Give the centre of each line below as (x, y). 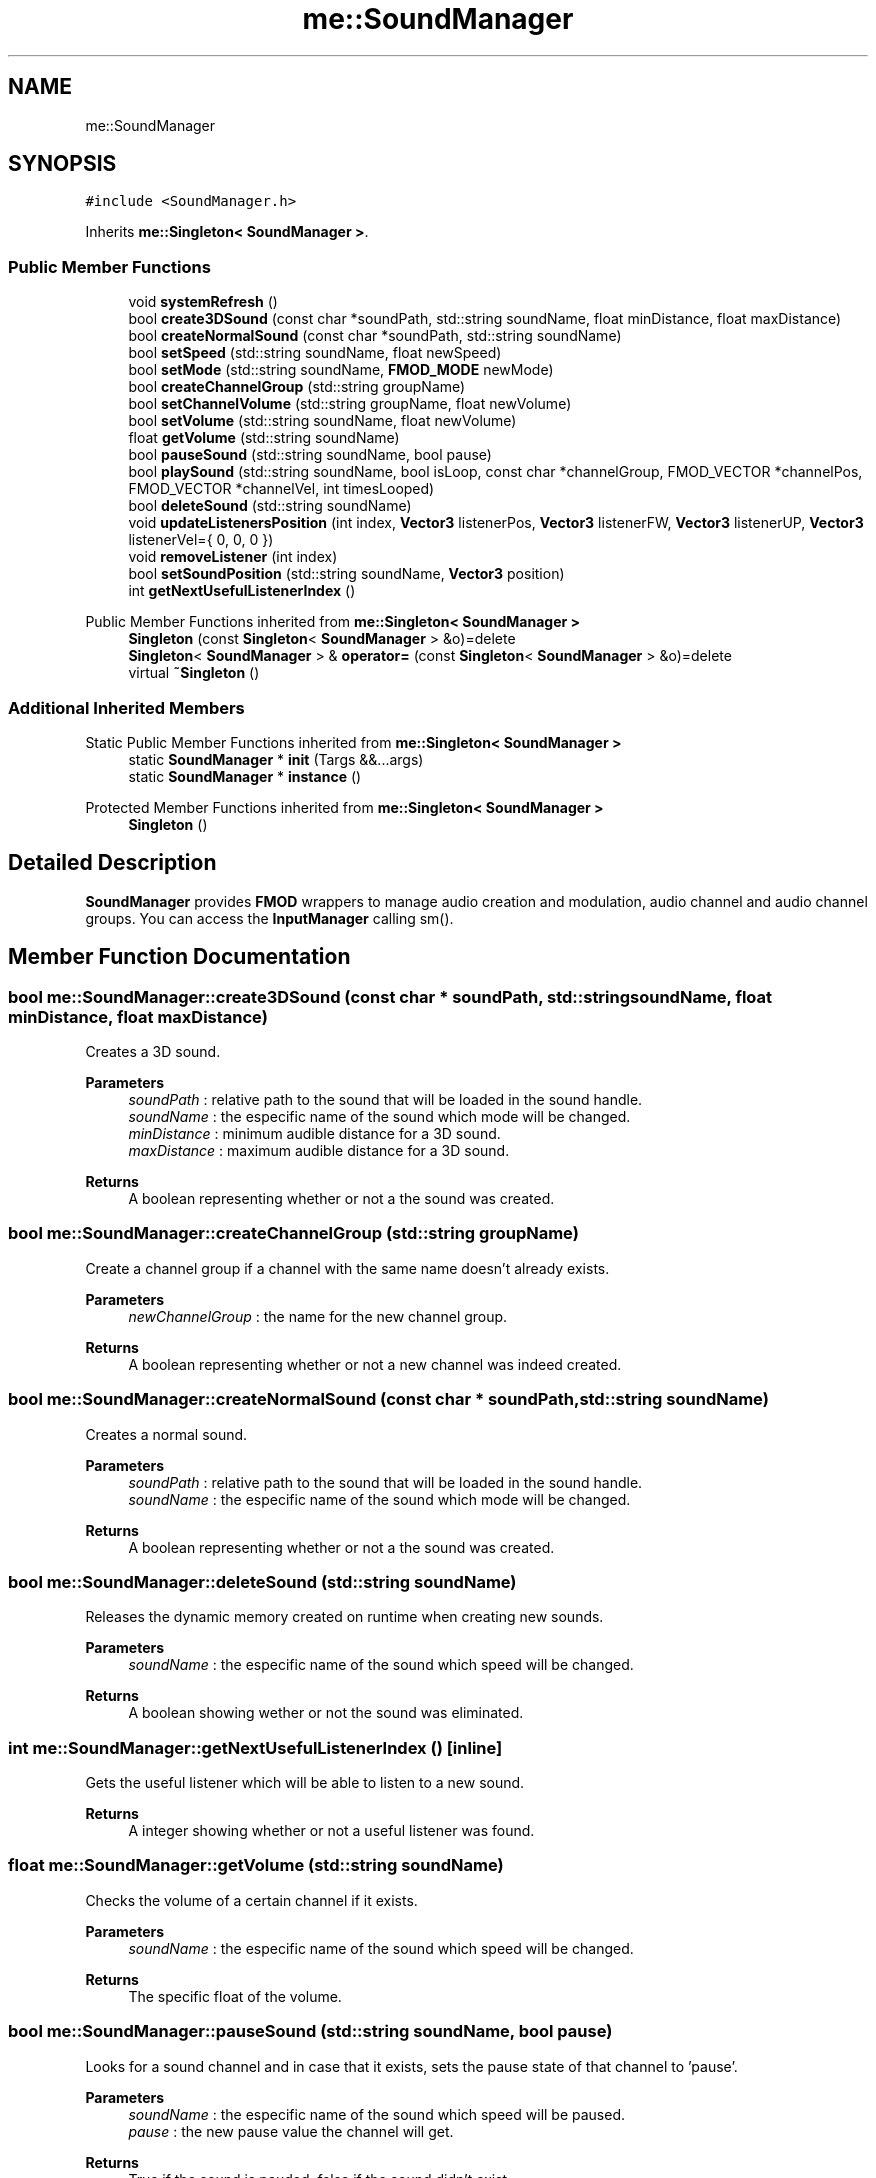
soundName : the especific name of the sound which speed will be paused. (377, 2114)
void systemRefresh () (203, 302)
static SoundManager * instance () (245, 776)
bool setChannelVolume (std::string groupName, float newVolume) (350, 404)
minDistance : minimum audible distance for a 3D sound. (314, 1133)
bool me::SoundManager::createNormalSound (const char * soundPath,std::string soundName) (388, 1399)
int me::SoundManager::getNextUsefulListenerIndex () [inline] (255, 1747)
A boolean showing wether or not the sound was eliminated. (326, 1713)
